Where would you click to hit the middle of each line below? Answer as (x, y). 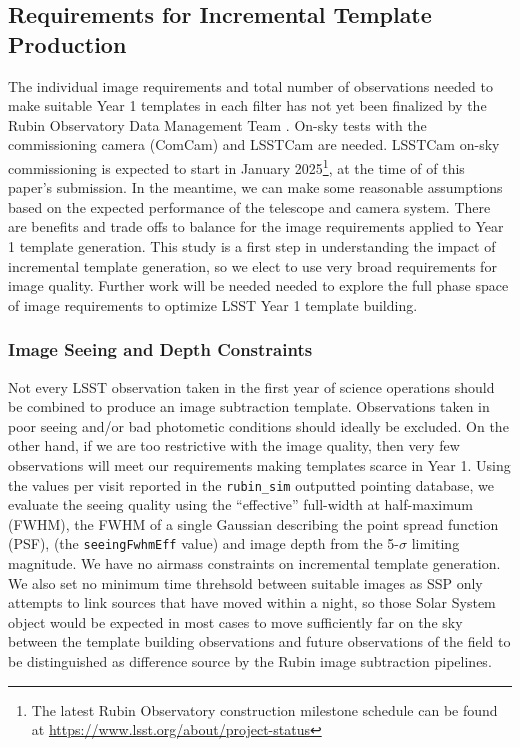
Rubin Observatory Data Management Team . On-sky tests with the (217, 124)
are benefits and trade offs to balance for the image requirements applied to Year (256, 226)
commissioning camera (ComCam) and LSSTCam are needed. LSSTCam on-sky (254, 144)
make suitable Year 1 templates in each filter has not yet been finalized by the (247, 105)
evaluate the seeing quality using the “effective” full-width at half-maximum (240, 504)
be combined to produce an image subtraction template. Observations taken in (249, 406)
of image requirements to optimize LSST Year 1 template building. (213, 304)
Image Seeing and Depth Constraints (160, 349)
